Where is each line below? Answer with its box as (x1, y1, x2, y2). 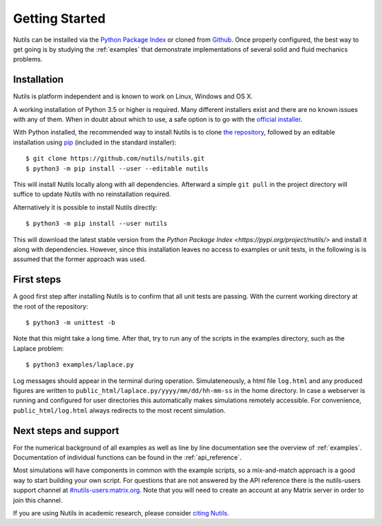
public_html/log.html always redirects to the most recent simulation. (13, 406, 226, 414)
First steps (13, 273, 62, 286)
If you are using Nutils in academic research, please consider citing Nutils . (13, 508, 230, 517)
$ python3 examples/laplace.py (25, 361, 134, 369)
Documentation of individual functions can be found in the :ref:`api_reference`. (13, 453, 242, 462)
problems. (13, 55, 42, 64)
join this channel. (13, 496, 63, 504)
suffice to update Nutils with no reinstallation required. (13, 190, 171, 198)
